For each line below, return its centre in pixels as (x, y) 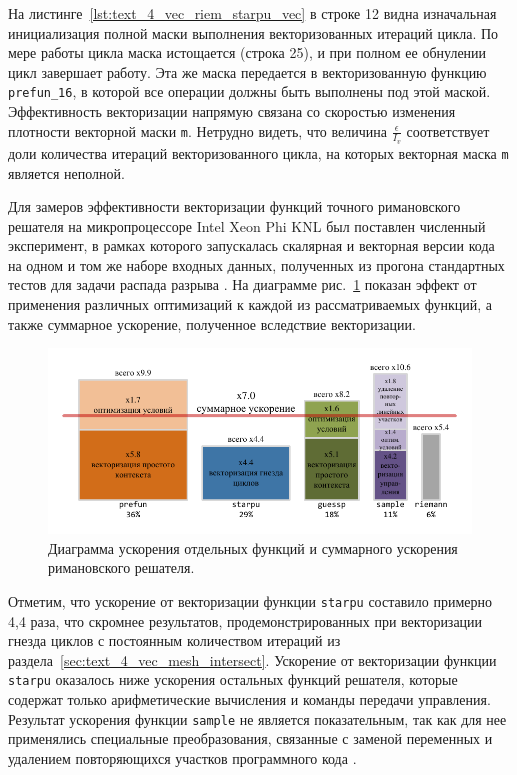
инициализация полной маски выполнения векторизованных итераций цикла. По (253, 32)
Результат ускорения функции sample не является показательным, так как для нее (257, 718)
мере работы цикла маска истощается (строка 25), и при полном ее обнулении (247, 52)
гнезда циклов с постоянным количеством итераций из (174, 640)
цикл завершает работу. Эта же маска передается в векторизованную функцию (247, 71)
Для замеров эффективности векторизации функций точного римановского (234, 206)
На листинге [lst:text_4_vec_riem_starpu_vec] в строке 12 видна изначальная (252, 13)
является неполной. (66, 172)
